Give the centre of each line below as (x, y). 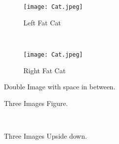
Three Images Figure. (36, 103)
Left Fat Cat (42, 22)
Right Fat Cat (45, 70)
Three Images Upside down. (46, 135)
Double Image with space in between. (60, 87)
